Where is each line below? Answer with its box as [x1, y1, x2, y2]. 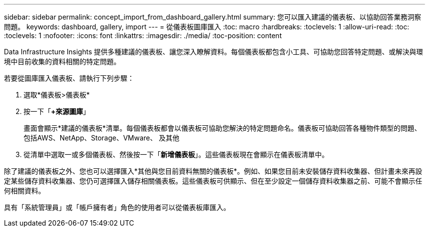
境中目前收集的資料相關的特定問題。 [4, 57, 120, 66]
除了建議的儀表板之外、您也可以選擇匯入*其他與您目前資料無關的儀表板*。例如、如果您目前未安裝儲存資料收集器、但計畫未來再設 [4, 167, 423, 175]
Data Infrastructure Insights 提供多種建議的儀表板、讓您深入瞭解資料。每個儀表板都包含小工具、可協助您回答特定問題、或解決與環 [4, 47, 423, 56]
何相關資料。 [4, 186, 45, 195]
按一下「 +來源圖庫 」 [24, 107, 90, 115]
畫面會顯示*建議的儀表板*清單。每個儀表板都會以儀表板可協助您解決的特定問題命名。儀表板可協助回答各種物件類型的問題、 [24, 124, 422, 132]
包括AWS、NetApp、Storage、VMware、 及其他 [24, 134, 180, 142]
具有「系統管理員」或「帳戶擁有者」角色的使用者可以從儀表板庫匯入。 [4, 203, 230, 211]
